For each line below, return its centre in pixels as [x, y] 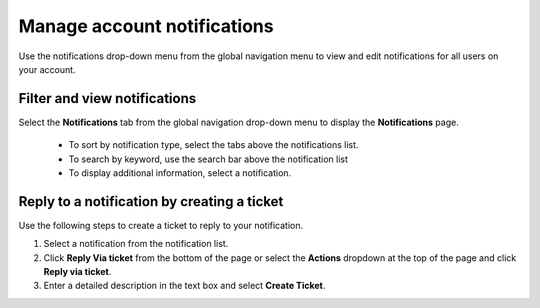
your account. [47, 69]
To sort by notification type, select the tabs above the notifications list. [213, 145]
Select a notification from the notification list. [136, 244]
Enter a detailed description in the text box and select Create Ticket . [184, 286]
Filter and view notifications [107, 98]
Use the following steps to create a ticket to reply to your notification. [161, 225]
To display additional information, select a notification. [180, 173]
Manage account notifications [146, 26]
